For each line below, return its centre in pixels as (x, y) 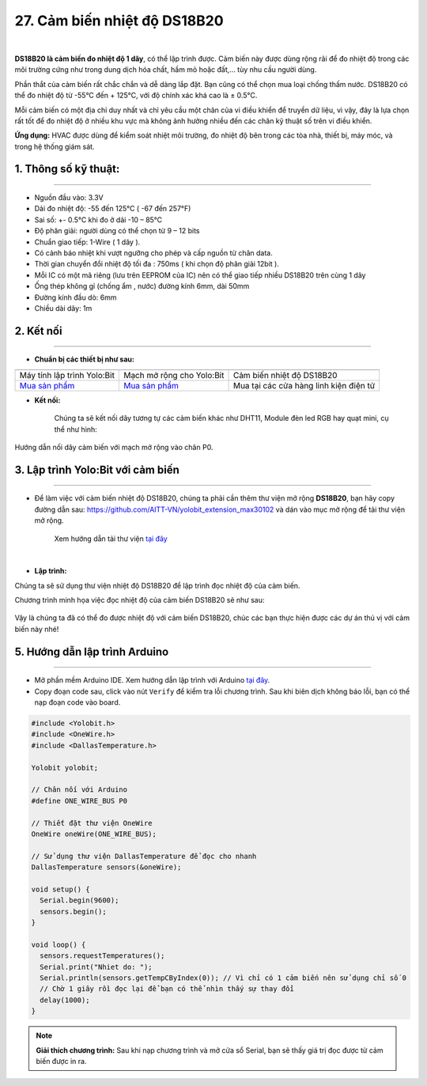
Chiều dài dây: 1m (63, 308)
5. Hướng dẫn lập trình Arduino (92, 651)
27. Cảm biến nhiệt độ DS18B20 (119, 21)
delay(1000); (65, 1000)
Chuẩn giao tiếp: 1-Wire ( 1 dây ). (87, 242)
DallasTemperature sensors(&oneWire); (106, 867)
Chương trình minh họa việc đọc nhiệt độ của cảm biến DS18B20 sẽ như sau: (140, 600)
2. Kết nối (38, 331)
